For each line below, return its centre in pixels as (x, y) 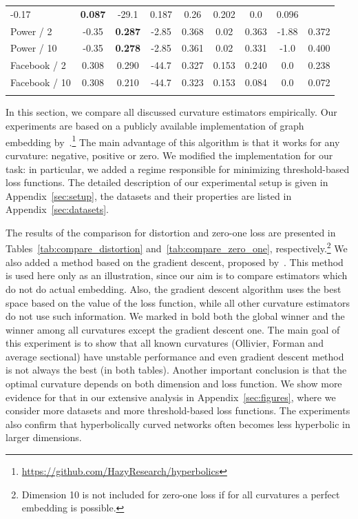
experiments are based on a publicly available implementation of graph (155, 126)
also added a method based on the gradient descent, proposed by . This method (175, 262)
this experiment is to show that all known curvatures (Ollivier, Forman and (165, 343)
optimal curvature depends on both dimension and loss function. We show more (174, 384)
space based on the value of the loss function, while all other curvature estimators (178, 302)
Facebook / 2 (38, 65)
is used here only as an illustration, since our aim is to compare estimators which (177, 275)
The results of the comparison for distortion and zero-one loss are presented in (171, 232)
